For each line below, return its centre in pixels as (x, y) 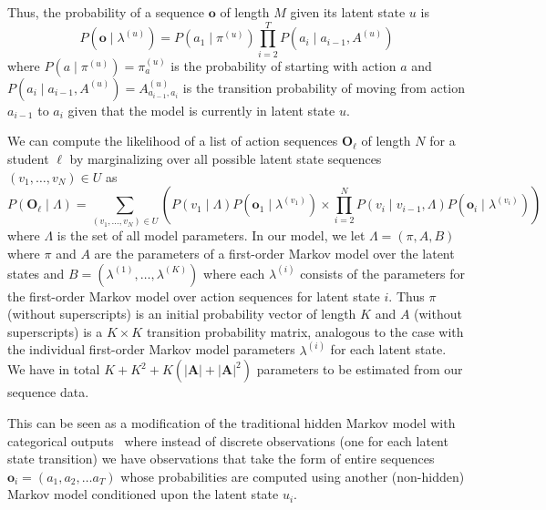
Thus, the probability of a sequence (106, 12)
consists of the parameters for (382, 273)
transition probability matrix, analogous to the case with (305, 331)
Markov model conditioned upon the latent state (143, 494)
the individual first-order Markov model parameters (151, 349)
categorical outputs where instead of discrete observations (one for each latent (228, 440)
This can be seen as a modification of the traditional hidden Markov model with (232, 423)
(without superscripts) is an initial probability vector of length (182, 314)
